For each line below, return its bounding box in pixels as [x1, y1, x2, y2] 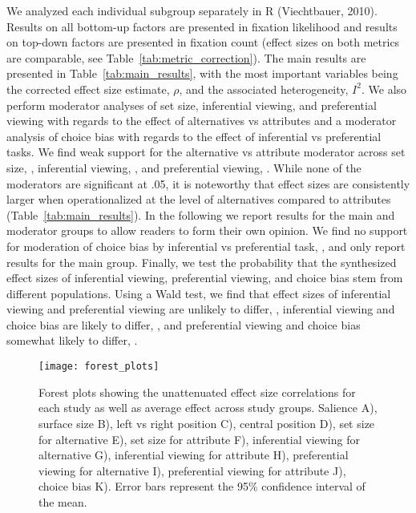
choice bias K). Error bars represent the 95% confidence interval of [38, 478, 366, 495]
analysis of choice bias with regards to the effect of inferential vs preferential [6, 127, 382, 144]
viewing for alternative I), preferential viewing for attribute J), [38, 462, 346, 479]
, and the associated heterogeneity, [179, 80, 349, 97]
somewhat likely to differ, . [6, 332, 138, 349]
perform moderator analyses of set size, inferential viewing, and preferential [6, 96, 377, 113]
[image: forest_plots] [38, 361, 160, 373]
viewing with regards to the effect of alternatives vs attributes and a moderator [6, 112, 397, 129]
